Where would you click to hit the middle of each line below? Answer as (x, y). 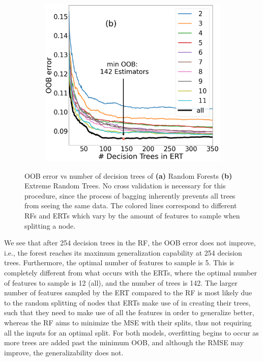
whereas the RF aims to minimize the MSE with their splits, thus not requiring (128, 322)
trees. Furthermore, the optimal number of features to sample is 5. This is (119, 262)
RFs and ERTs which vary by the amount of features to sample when (132, 216)
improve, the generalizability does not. (64, 352)
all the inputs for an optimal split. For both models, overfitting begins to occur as (131, 332)
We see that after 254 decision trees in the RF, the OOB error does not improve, (130, 243)
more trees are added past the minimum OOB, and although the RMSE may (124, 342)
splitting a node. (50, 225)
